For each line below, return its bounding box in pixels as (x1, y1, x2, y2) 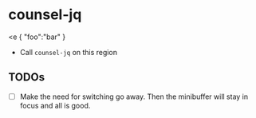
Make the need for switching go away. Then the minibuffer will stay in (19, 92, 249, 101)
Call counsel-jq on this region (19, 47, 118, 57)
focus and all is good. (19, 100, 91, 110)
